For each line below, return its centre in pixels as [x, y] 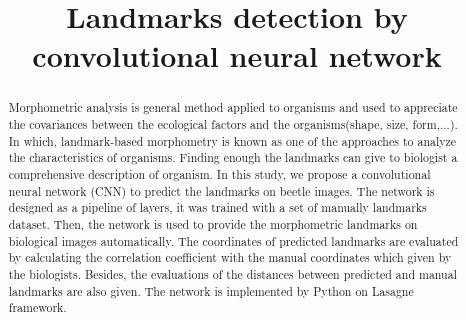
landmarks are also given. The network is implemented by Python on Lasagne [211, 290]
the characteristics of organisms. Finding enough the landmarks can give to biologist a [233, 157]
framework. [37, 307]
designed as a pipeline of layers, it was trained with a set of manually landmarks [217, 207]
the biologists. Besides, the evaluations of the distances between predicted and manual [232, 273]
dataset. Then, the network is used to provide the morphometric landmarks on [213, 223]
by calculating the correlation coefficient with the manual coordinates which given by [230, 257]
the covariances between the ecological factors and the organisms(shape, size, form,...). [233, 124]
